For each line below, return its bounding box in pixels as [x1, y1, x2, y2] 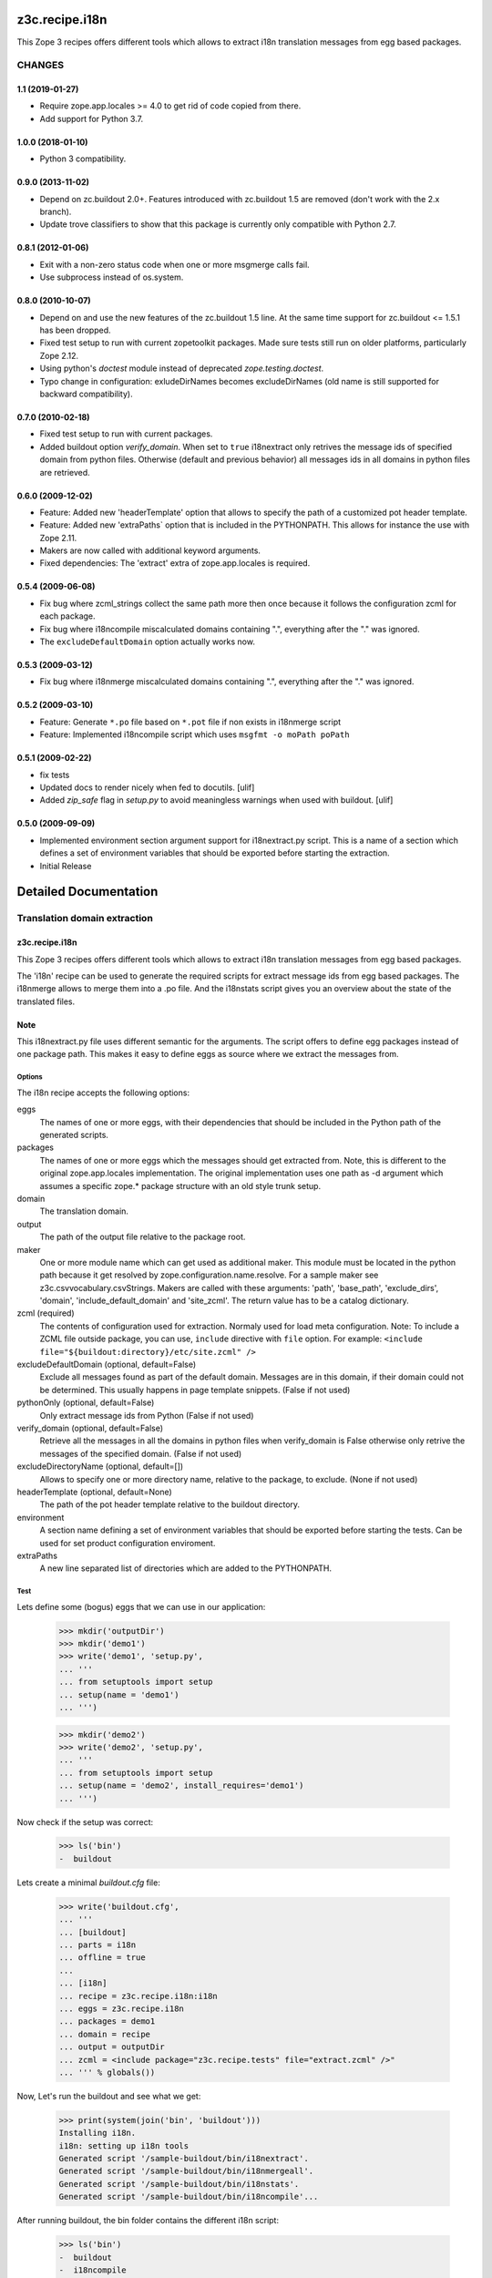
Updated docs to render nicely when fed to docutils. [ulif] [39, 782, 255, 793]
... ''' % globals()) [58, 2067, 156, 2078]
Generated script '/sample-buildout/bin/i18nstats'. [58, 2179, 300, 2189]
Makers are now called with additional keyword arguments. [39, 545, 261, 556]
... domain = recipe [58, 2028, 150, 2039]
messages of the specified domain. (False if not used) [39, 1448, 242, 1459]
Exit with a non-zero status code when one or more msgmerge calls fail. [39, 259, 310, 270]
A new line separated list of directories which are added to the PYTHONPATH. [39, 1563, 333, 1574]
